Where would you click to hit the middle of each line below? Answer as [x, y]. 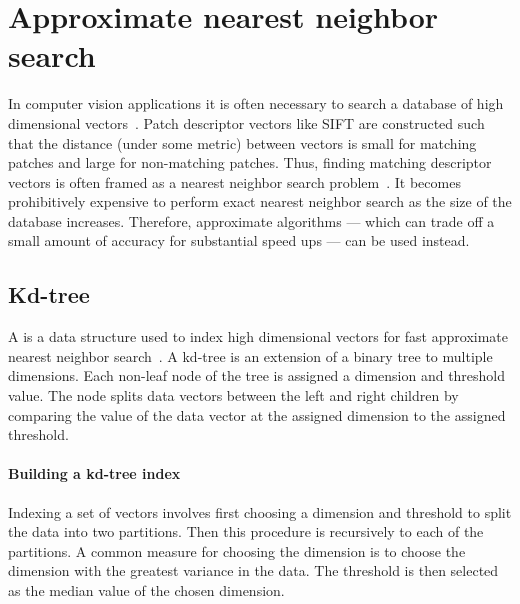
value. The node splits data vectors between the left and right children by [233, 395]
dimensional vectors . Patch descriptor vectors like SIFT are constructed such [246, 122]
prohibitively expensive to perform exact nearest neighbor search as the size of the [260, 201]
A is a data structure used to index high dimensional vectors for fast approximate [258, 336]
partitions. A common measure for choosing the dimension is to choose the [237, 550]
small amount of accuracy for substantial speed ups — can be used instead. [239, 240]
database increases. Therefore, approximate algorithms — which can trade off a [251, 220]
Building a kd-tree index [94, 473]
